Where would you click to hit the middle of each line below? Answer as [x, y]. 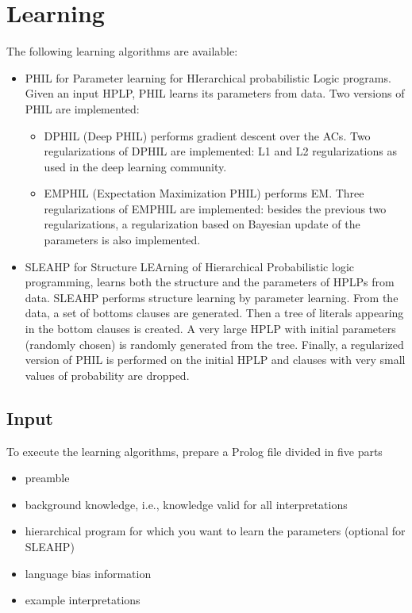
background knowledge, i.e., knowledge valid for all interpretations [186, 504]
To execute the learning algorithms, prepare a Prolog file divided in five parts [194, 451]
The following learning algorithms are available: [122, 51]
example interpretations [83, 600]
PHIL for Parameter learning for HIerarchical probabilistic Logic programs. [208, 77]
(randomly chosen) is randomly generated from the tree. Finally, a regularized [214, 344]
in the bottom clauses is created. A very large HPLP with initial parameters [210, 329]
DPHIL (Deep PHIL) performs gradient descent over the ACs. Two [207, 135]
